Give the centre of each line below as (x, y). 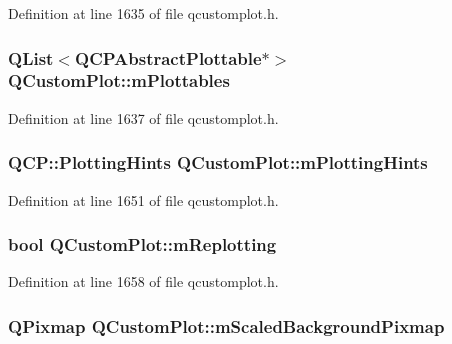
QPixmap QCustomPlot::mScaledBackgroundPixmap (226, 325)
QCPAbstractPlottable (168, 57)
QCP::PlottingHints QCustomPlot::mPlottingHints (218, 162)
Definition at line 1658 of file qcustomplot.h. (143, 281)
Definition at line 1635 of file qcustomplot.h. (143, 13)
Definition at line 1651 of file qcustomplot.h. (143, 199)
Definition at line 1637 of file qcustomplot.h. (143, 117)
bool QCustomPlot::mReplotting (142, 244)
